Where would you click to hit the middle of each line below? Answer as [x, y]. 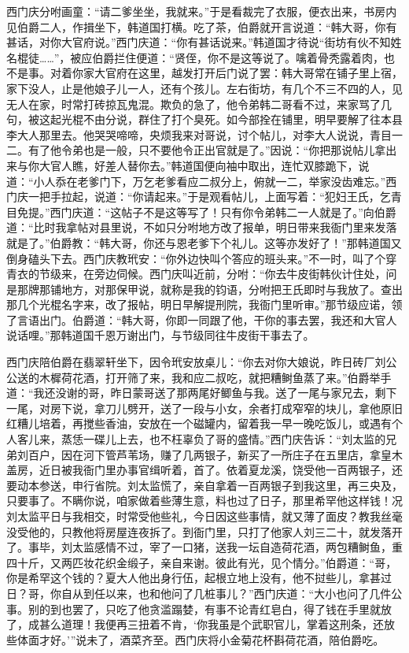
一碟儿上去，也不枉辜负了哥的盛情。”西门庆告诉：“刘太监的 [234, 439]
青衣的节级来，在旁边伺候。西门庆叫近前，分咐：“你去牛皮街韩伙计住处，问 [202, 274]
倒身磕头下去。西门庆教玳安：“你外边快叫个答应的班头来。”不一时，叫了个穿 [202, 258]
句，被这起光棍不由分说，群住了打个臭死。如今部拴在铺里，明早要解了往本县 [204, 119]
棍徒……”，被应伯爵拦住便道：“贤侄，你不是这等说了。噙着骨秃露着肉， [200, 57]
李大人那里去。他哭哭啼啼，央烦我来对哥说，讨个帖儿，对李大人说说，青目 [199, 134]
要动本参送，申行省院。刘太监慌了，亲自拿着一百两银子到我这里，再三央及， [204, 485]
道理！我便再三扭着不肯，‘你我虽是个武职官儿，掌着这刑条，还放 [228, 624]
